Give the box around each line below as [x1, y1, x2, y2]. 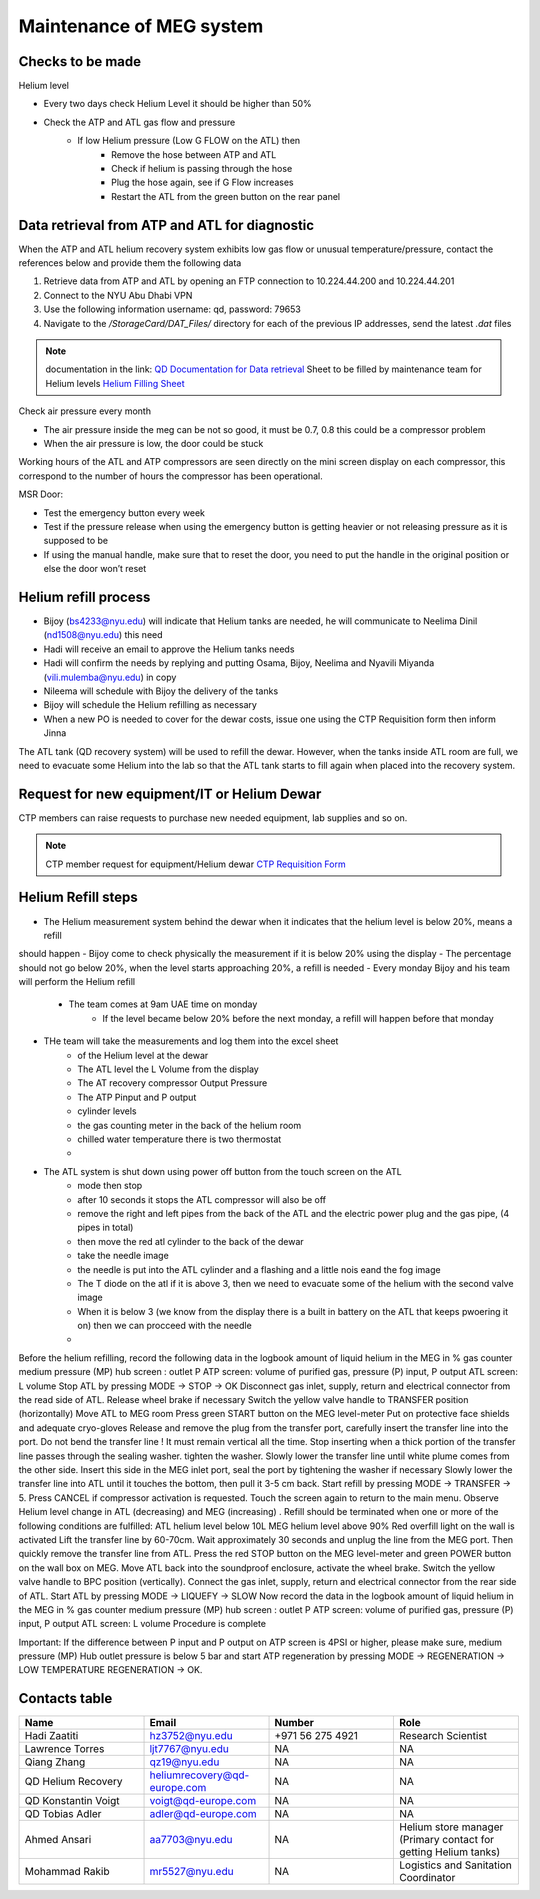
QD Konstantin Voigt [24, 1794, 120, 1808]
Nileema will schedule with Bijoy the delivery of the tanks [43, 685, 279, 697]
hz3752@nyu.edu [149, 1729, 234, 1743]
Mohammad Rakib [24, 1865, 110, 1879]
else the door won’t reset [43, 563, 147, 575]
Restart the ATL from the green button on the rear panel [111, 190, 340, 202]
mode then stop [77, 1180, 143, 1192]
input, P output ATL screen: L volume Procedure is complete [18, 1618, 267, 1630]
